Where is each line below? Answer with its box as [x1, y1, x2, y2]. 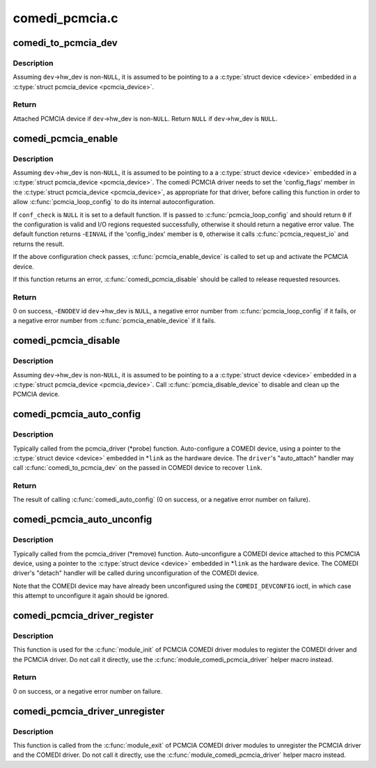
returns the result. [13, 240, 65, 248]
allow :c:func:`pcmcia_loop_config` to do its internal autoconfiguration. [13, 198, 215, 206]
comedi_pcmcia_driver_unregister [13, 705, 165, 717]
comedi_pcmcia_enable [13, 132, 118, 144]
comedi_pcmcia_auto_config [13, 408, 141, 421]
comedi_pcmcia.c [13, 10, 118, 26]
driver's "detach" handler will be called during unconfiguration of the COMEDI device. [13, 569, 259, 577]
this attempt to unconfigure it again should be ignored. [13, 592, 169, 600]
